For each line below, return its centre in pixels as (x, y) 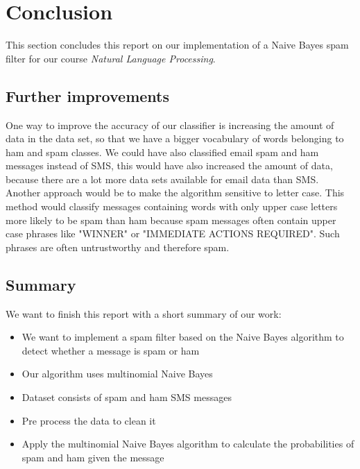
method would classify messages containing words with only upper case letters (172, 206)
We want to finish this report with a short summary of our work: (144, 313)
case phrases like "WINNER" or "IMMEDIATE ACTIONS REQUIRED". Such (173, 233)
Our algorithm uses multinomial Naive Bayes (117, 374)
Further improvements (88, 95)
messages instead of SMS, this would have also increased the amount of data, (169, 165)
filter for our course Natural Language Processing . (111, 58)
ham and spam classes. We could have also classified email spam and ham (162, 152)
